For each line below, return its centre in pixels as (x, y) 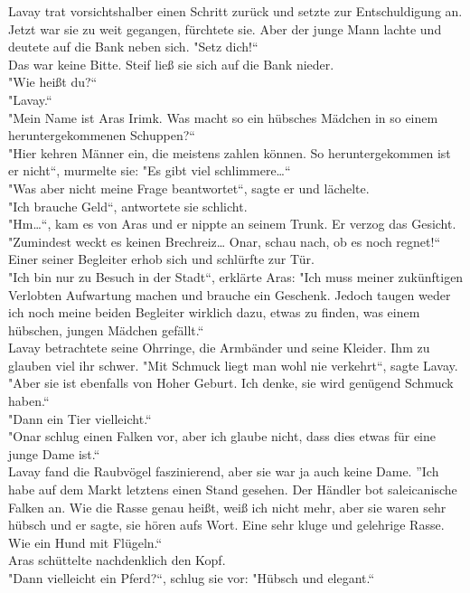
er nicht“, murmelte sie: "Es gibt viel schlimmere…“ (150, 170)
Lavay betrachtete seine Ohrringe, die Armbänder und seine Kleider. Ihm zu (219, 348)
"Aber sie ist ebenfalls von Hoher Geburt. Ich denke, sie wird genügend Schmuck (231, 383)
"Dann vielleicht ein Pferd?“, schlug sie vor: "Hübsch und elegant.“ (192, 578)
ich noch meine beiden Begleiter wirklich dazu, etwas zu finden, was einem (214, 312)
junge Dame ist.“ (54, 453)
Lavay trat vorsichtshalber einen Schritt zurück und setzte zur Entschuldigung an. (235, 11)
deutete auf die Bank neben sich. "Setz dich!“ (133, 47)
